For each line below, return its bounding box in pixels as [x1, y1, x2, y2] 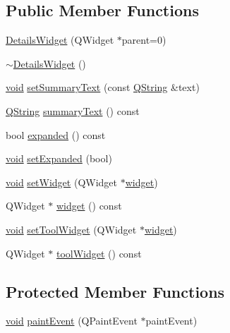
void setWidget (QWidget [6, 174, 118, 189]
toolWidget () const [56, 246, 142, 260]
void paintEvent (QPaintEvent [6, 313, 138, 328]
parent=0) [121, 32, 167, 47]
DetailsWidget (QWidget [6, 32, 114, 47]
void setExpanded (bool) [6, 151, 112, 166]
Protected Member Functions [6, 280, 225, 302]
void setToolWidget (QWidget [6, 222, 137, 236]
